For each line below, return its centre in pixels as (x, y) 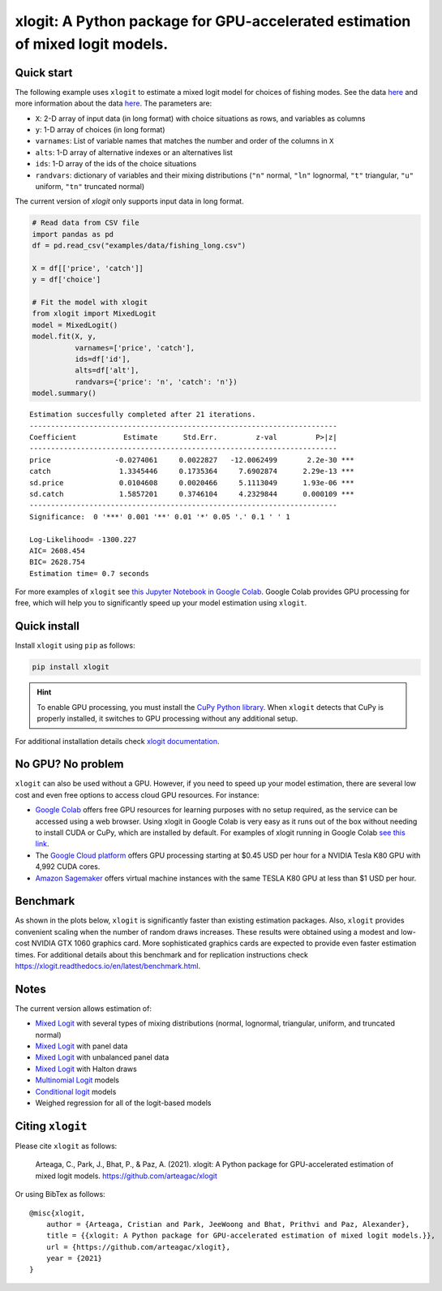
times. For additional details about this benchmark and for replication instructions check (161, 954)
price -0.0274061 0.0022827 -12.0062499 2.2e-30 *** (192, 460)
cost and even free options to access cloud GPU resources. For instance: (137, 794)
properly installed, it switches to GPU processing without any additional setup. (167, 719)
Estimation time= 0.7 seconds (90, 573)
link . (42, 844)
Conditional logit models (76, 1091)
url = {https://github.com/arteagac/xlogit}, (138, 1247)
